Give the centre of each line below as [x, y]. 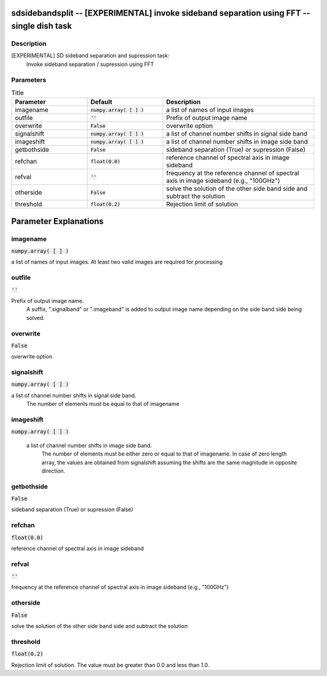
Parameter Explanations [58, 221]
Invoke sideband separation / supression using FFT [90, 64]
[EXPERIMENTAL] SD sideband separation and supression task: [90, 56]
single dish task [41, 26]
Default [101, 102]
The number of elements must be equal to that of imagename [103, 404]
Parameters [29, 80]
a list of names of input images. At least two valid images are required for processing [117, 262]
